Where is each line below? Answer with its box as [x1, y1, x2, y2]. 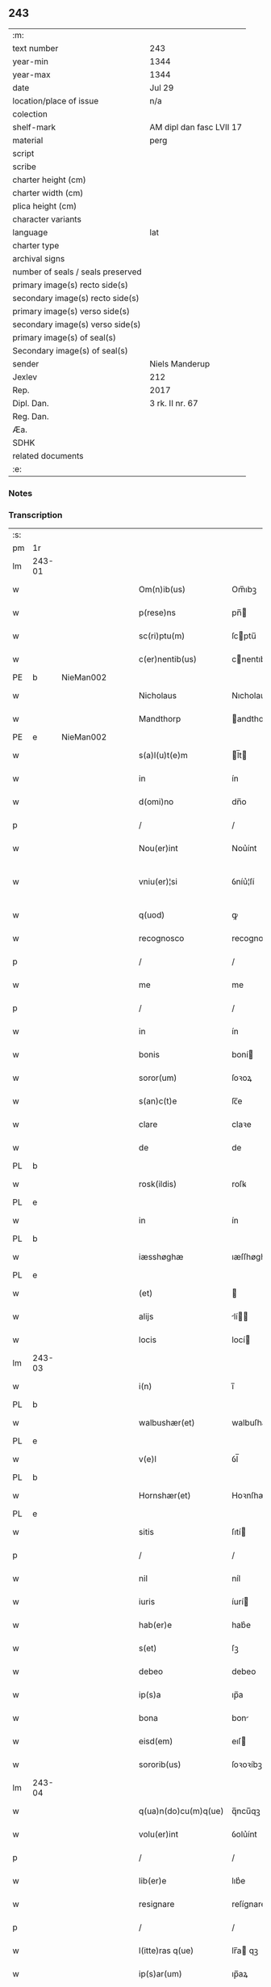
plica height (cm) [12, 200, 77, 211]
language [12, 227, 48, 238]
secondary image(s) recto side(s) [12, 292, 140, 303]
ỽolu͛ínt [231, 1828, 258, 1840]
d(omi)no [138, 796, 174, 807]
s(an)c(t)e [138, 1095, 177, 1107]
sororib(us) [138, 1759, 181, 1770]
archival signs [12, 252, 65, 264]
